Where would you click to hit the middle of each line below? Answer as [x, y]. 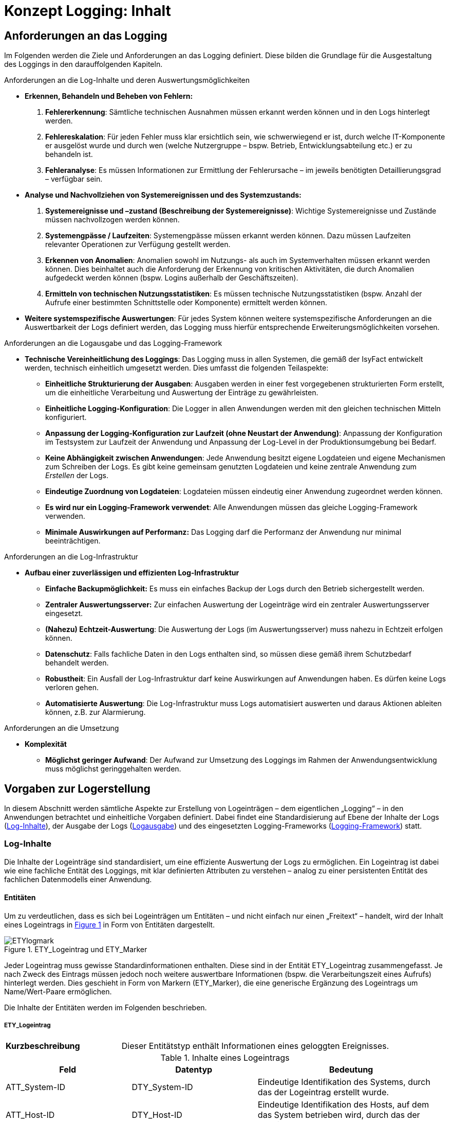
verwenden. [65, 516]
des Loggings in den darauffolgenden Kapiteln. [83, 64]
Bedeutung [351, 1069]
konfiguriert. [66, 417]
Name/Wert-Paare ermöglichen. [58, 991]
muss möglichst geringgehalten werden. [113, 769]
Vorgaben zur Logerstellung [77, 788]
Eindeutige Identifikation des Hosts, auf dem [343, 1104]
